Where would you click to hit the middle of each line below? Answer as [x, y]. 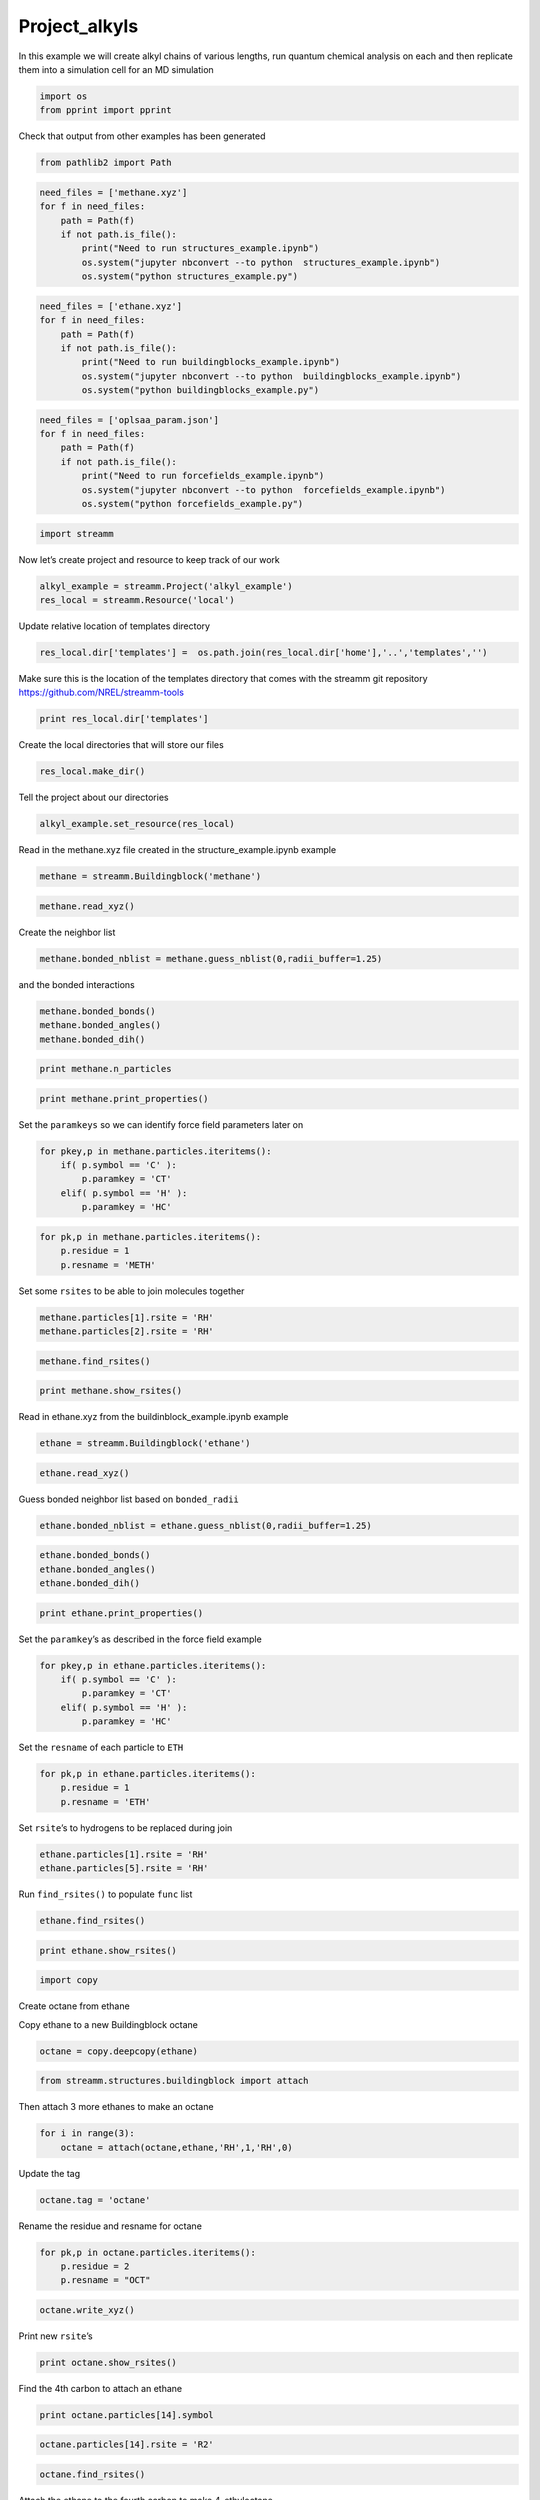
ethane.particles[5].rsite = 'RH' [124, 1868]
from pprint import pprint [105, 110]
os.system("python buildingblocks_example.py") [200, 390]
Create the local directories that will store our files [121, 745]
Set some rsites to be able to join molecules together [131, 1291]
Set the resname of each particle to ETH [101, 1747]
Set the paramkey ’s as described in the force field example [140, 1639]
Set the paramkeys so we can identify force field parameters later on [161, 1124]
